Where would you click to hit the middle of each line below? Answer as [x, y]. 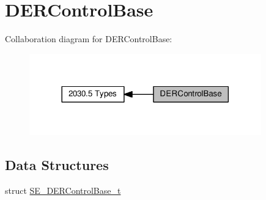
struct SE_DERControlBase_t [63, 191]
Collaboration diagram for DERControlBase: [89, 39]
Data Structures [57, 165]
